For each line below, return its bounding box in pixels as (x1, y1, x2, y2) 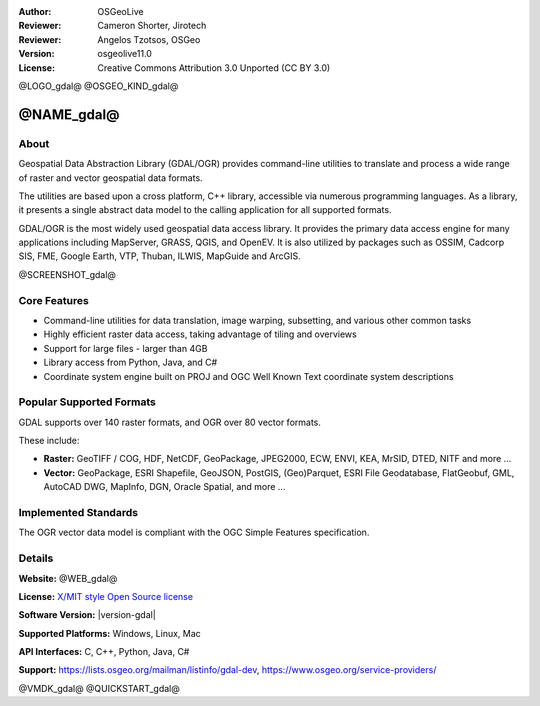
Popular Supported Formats (18, 395, 157, 409)
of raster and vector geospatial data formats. (18, 171, 204, 184)
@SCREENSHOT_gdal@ (18, 268, 117, 280)
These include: (18, 435, 80, 447)
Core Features (18, 293, 89, 307)
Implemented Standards (18, 506, 139, 520)
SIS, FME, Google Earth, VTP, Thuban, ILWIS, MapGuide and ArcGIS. (18, 250, 301, 262)
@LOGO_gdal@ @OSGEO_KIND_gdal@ (18, 80, 179, 92)
